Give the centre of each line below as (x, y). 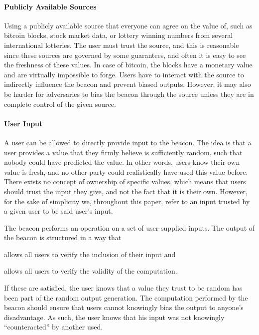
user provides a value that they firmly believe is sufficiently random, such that (123, 152)
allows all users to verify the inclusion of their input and (90, 254)
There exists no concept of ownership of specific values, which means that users (125, 181)
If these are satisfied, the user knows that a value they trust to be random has (123, 288)
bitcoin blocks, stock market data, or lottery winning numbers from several (119, 35)
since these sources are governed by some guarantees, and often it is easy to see (125, 55)
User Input (23, 123)
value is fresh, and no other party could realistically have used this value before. (126, 171)
